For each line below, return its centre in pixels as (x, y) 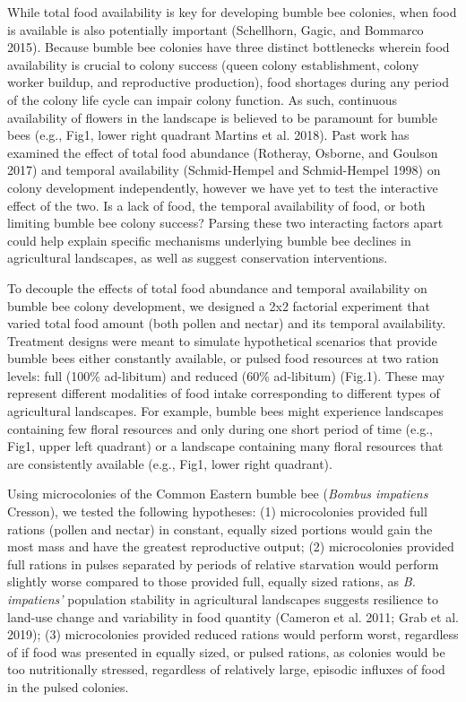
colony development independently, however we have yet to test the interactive (223, 187)
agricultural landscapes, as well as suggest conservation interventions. (198, 258)
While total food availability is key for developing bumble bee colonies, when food (232, 12)
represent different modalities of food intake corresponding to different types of (224, 393)
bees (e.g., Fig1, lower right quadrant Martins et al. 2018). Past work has (208, 135)
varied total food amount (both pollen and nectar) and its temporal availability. (227, 323)
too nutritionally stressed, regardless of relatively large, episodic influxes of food (226, 669)
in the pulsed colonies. (68, 686)
